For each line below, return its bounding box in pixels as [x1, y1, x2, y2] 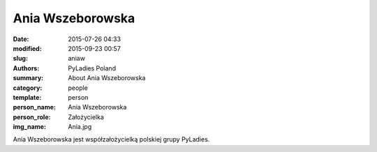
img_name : [13, 123, 47, 131]
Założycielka [68, 112, 105, 121]
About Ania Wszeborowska [68, 74, 146, 82]
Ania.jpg [68, 123, 92, 131]
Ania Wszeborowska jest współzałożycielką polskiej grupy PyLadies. [13, 135, 210, 144]
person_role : [13, 112, 51, 121]
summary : [13, 74, 44, 82]
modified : [13, 44, 42, 52]
